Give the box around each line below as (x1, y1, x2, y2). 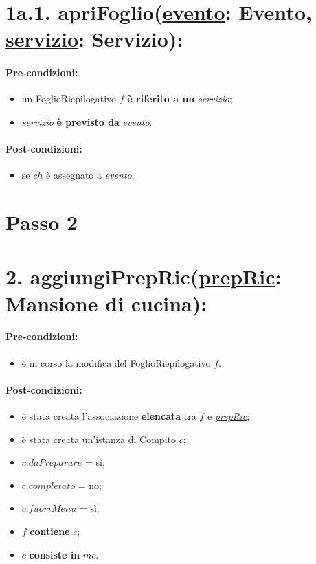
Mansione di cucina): (5, 289, 207, 317)
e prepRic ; (207, 409, 250, 423)
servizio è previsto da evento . (21, 114, 153, 128)
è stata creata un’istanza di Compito (21, 431, 176, 446)
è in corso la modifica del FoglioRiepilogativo (21, 355, 211, 370)
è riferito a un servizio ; (127, 91, 232, 106)
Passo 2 (5, 208, 78, 236)
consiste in (29, 547, 80, 561)
